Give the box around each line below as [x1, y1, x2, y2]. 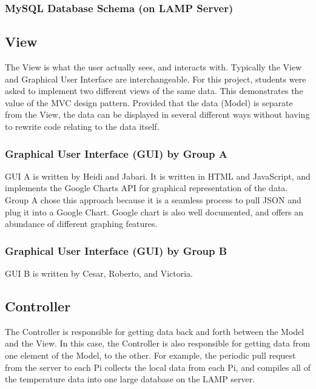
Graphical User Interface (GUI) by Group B [5, 243, 227, 258]
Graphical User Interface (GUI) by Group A [5, 146, 227, 161]
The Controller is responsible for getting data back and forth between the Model [5, 325, 304, 337]
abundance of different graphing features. [5, 217, 158, 230]
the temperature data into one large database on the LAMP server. [5, 373, 255, 385]
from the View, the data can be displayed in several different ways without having [5, 108, 310, 121]
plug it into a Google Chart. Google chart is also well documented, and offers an [5, 205, 304, 218]
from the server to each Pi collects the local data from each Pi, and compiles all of [5, 360, 311, 373]
